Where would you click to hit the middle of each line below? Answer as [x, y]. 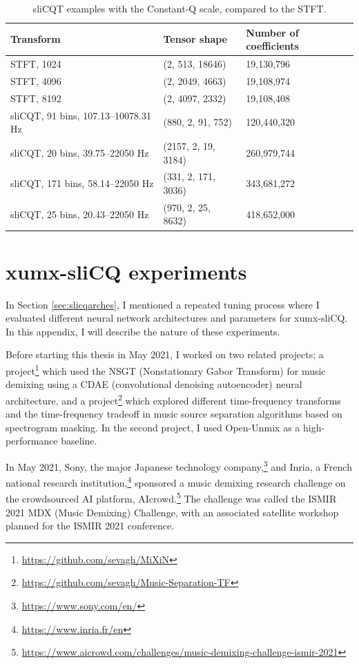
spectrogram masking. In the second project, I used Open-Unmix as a [153, 427]
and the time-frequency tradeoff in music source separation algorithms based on [174, 414]
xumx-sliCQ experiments [126, 271]
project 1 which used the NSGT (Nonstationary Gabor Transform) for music [166, 370]
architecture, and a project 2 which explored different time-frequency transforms [173, 399]
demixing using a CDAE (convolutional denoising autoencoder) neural [154, 384]
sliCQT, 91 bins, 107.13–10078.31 [81, 115]
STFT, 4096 [36, 80]
